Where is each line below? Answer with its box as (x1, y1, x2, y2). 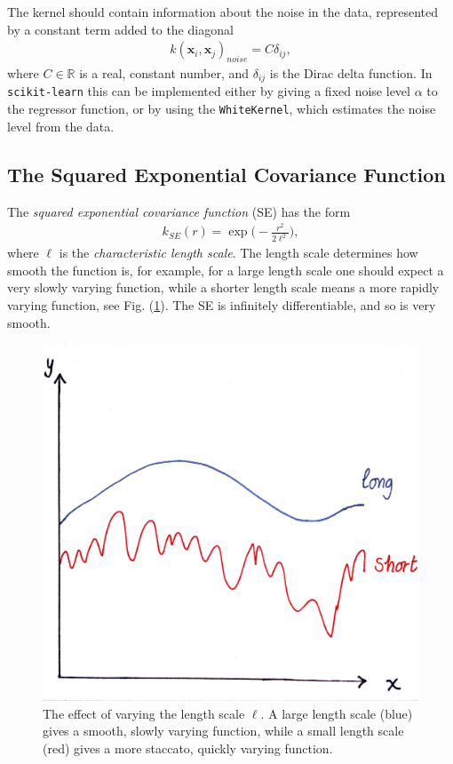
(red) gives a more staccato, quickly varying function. (43, 738, 333, 757)
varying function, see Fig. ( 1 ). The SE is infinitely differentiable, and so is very (7, 295, 436, 314)
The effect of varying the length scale (43, 704, 245, 722)
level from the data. (7, 116, 115, 135)
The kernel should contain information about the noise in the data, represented (7, 3, 438, 20)
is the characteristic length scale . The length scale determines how (59, 243, 418, 262)
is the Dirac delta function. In (269, 64, 433, 83)
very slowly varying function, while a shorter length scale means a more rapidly (7, 278, 440, 297)
